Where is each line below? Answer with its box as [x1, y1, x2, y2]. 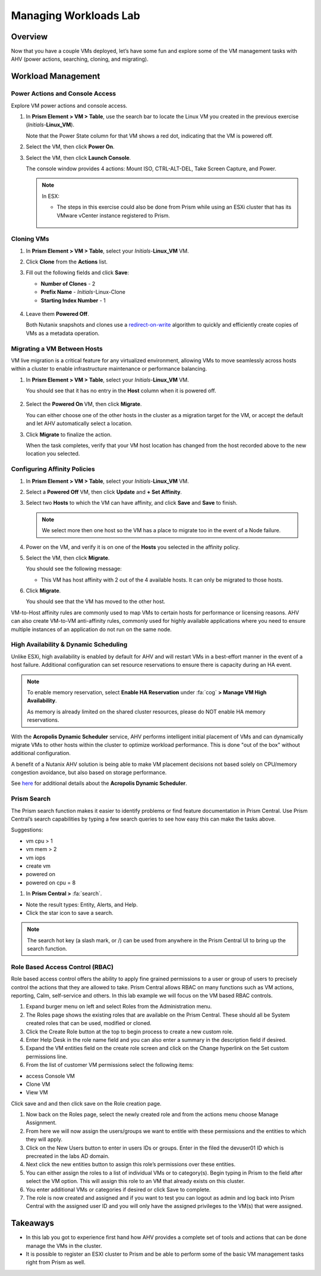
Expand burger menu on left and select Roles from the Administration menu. [26, 1003, 212, 1010]
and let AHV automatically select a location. [26, 420, 133, 427]
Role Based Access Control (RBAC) [11, 963, 114, 971]
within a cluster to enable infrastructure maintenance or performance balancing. [11, 365, 207, 372]
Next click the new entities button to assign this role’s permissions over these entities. [26, 1161, 236, 1168]
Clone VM [26, 1081, 51, 1088]
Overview [11, 32, 48, 42]
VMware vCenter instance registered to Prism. [56, 212, 171, 219]
